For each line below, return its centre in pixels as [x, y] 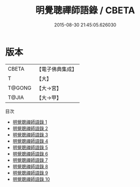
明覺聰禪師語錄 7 [30, 160]
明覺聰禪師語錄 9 [30, 173]
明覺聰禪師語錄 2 [30, 128]
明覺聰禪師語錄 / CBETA [85, 10]
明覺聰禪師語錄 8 [30, 166]
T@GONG [20, 88]
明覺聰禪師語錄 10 [31, 179]
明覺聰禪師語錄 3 [30, 135]
